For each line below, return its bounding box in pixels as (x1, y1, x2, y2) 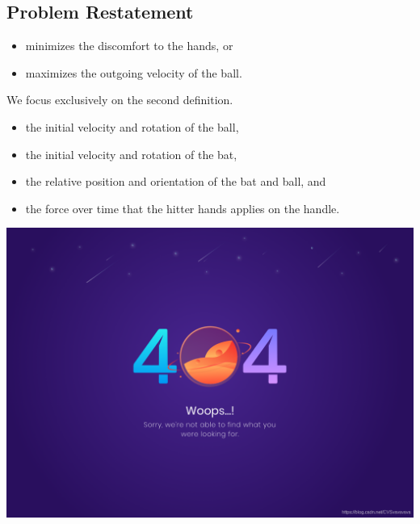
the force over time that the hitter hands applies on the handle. (25, 199, 340, 216)
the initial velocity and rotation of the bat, (25, 145, 237, 162)
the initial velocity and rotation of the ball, (25, 118, 239, 135)
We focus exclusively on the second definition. (6, 91, 233, 108)
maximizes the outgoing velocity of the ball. (25, 64, 242, 81)
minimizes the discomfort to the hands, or (25, 37, 233, 54)
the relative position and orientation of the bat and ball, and (25, 173, 326, 190)
